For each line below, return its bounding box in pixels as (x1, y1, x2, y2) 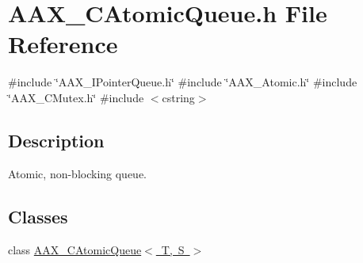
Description (8, 128, 105, 152)
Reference (8, 28, 118, 60)
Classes (8, 204, 68, 228)
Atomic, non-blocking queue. (8, 165, 147, 181)
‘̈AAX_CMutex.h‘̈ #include (8, 89, 144, 105)
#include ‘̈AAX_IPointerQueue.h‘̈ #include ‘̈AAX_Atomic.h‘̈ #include (8, 74, 357, 90)
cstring (162, 89, 195, 105)
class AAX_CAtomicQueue (8, 241, 142, 257)
